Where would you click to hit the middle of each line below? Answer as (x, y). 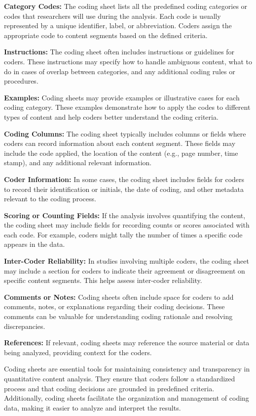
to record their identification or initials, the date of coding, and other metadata (124, 189)
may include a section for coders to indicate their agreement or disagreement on (125, 270)
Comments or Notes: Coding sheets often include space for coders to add (119, 297)
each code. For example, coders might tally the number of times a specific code (123, 234)
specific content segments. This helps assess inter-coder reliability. (103, 280)
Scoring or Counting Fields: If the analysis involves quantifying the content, (125, 215)
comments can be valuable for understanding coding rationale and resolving (118, 316)
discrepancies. (25, 326)
